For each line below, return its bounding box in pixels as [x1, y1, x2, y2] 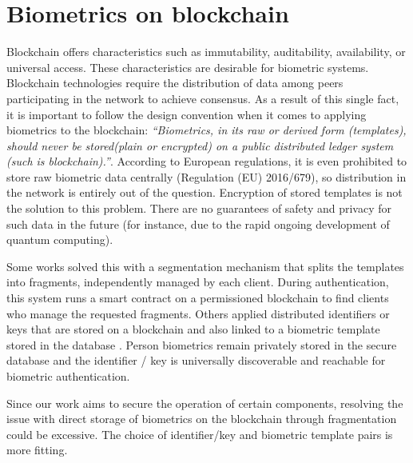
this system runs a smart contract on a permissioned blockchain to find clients [6, 289, 389, 306]
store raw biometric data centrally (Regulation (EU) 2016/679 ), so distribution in [6, 168, 407, 185]
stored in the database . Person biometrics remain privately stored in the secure [6, 336, 397, 353]
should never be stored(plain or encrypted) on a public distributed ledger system [6, 137, 394, 154]
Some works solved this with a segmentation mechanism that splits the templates [6, 257, 404, 274]
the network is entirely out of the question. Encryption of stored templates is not [6, 184, 403, 201]
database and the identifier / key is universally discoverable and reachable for [6, 352, 386, 369]
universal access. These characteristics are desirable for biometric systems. [6, 58, 369, 75]
